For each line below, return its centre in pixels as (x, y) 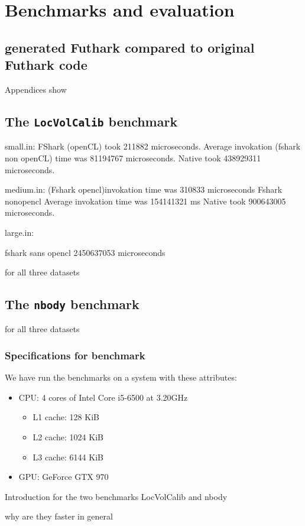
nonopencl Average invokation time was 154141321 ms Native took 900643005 (145, 201)
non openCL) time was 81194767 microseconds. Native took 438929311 (133, 158)
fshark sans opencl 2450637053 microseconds (85, 252)
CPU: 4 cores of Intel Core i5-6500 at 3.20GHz (103, 397)
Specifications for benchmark (75, 355)
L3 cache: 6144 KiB (68, 457)
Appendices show (36, 89)
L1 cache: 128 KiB (66, 417)
